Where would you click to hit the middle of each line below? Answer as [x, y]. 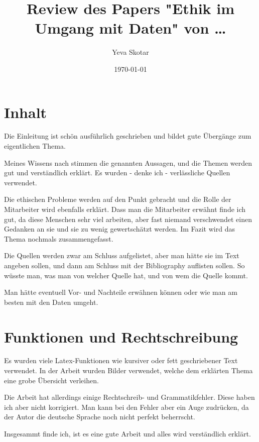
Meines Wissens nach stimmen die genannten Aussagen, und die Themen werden [128, 162]
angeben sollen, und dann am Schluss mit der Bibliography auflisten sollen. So [124, 265]
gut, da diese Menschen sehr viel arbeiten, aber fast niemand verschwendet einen [128, 219]
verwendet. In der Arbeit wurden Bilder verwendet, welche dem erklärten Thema [128, 370]
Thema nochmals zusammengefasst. [59, 238]
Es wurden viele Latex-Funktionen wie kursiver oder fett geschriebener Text [121, 360]
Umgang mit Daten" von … [131, 28]
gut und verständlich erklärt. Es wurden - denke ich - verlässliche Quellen [117, 173]
